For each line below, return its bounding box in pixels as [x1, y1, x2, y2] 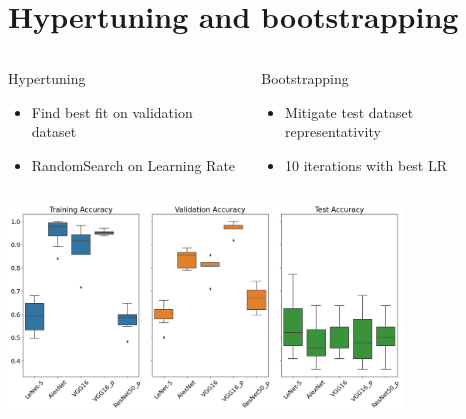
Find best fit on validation [31, 101, 193, 122]
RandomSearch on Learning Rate [31, 154, 236, 175]
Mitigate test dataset [285, 101, 414, 122]
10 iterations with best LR [285, 154, 448, 175]
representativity [285, 121, 381, 142]
